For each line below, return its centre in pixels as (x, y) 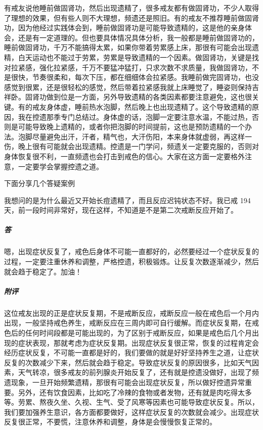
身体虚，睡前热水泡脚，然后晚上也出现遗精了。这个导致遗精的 (149, 106)
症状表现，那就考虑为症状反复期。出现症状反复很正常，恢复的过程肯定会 (138, 342)
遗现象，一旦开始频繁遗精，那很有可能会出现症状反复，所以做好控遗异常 (124, 382)
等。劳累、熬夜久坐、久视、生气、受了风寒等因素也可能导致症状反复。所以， (131, 402)
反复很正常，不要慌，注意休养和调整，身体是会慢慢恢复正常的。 (110, 422)
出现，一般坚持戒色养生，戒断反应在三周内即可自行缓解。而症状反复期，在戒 (131, 323)
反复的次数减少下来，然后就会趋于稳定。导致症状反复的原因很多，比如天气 (128, 362)
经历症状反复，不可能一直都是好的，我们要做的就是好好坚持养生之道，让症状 (131, 352)
